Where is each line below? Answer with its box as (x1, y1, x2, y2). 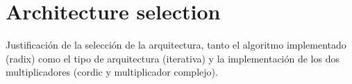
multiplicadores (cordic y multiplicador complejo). (6, 65, 218, 79)
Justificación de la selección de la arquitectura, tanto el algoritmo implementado (6, 37, 346, 52)
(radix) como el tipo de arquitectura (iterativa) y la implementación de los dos (6, 51, 340, 65)
